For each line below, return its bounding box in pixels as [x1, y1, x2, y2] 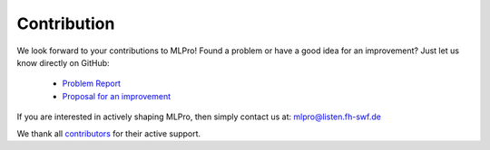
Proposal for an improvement [62, 90, 171, 101]
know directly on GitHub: [16, 57, 110, 68]
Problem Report [62, 78, 122, 89]
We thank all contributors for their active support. [16, 127, 201, 139]
